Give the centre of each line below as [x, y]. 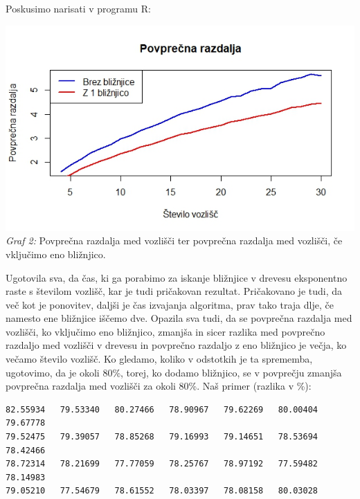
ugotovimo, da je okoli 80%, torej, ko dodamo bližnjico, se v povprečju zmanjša [174, 372]
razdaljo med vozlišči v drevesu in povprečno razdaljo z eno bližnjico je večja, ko [176, 345]
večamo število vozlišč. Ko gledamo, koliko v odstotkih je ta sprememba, [159, 359]
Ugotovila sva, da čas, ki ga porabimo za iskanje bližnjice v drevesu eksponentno [177, 277]
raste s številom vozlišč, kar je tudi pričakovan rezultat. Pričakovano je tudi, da [174, 291]
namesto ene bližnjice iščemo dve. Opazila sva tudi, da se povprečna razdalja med [179, 318]
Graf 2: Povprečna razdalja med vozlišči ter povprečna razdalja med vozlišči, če [174, 241]
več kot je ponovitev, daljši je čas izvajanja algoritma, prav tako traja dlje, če [170, 304]
